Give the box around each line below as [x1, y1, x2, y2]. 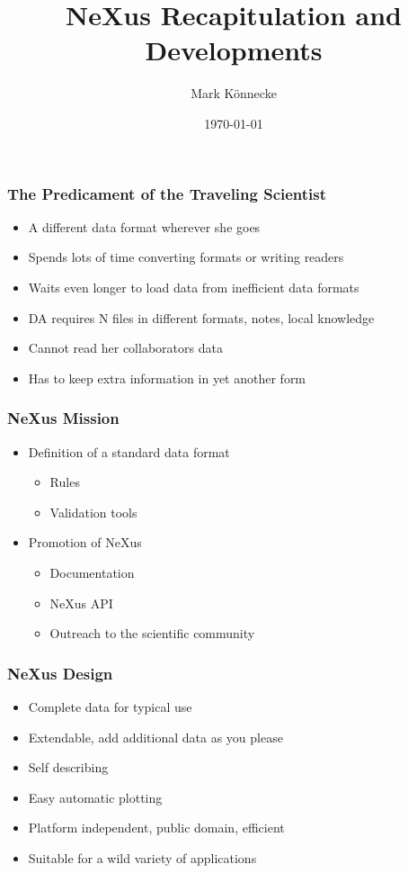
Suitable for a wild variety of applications [28, 848, 257, 867]
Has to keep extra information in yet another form [28, 368, 306, 387]
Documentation [49, 562, 135, 581]
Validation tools [49, 502, 137, 521]
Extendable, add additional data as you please [28, 727, 283, 746]
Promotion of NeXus [28, 533, 142, 552]
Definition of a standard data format [28, 442, 230, 461]
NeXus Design [7, 661, 113, 684]
